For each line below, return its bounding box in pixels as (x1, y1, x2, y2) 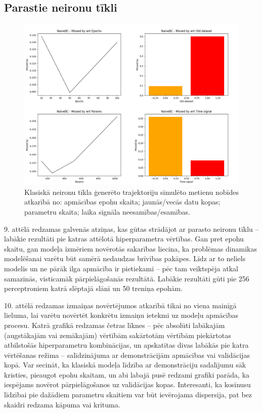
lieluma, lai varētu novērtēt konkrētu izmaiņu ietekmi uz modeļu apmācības (4, 310, 238, 320)
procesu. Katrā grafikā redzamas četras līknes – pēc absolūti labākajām (4, 319, 225, 330)
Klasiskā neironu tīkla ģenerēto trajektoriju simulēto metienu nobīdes (24, 186, 239, 197)
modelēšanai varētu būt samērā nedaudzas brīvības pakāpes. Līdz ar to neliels (4, 253, 246, 264)
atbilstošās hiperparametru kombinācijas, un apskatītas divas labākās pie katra (4, 340, 249, 350)
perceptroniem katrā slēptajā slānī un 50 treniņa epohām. (4, 283, 183, 294)
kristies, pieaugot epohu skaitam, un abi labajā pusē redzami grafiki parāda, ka (4, 369, 250, 380)
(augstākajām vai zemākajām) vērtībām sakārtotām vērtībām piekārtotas (4, 329, 231, 340)
